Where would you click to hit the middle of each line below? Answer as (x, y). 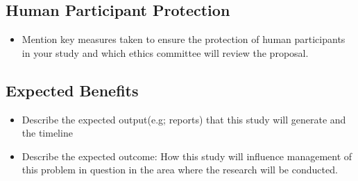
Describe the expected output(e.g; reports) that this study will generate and (184, 119)
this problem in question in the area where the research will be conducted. (180, 170)
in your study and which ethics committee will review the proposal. (165, 52)
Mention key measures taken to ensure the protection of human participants (184, 39)
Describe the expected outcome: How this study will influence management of (187, 156)
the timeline (47, 133)
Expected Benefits (72, 90)
